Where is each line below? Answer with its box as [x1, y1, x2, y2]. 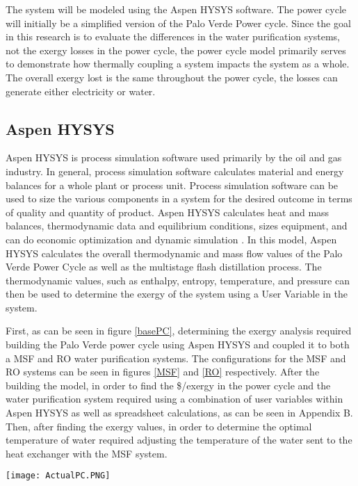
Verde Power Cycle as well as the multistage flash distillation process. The [6, 259, 322, 274]
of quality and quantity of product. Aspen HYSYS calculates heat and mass [6, 204, 329, 219]
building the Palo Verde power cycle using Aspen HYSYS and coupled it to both [6, 337, 350, 352]
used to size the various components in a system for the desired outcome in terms [6, 191, 352, 206]
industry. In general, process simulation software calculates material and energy [6, 163, 344, 178]
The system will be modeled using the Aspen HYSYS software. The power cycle [6, 2, 347, 16]
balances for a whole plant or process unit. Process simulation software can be [6, 177, 339, 192]
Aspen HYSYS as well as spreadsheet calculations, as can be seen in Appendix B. [6, 405, 353, 420]
